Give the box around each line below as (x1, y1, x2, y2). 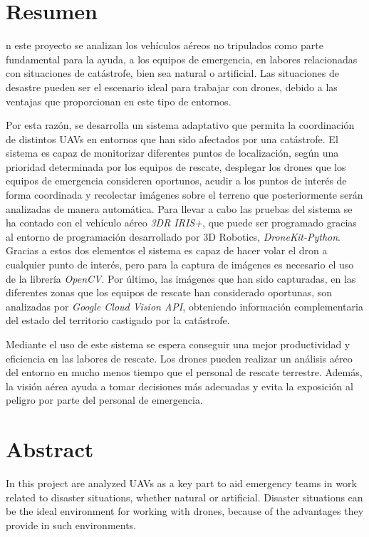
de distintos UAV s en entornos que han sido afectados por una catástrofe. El (6, 131, 338, 146)
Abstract (6, 434, 94, 464)
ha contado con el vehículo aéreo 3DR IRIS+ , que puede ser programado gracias (6, 215, 357, 230)
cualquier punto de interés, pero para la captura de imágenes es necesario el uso (6, 257, 354, 272)
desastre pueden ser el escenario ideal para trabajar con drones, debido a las (6, 79, 338, 94)
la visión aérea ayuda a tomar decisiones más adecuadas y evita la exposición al (6, 378, 353, 393)
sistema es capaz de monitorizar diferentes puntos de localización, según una (6, 145, 339, 160)
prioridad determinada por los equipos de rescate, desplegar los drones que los (6, 159, 346, 174)
